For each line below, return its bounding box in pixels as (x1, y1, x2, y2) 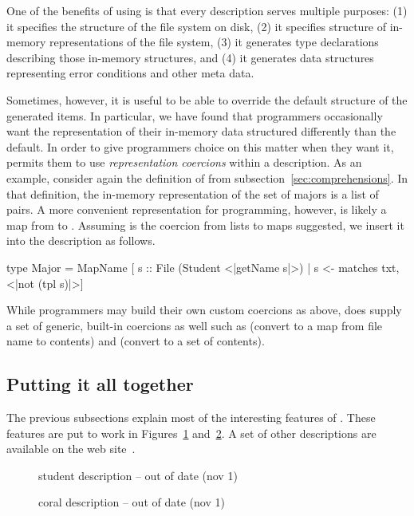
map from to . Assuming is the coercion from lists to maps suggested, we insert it (6, 216, 404, 233)
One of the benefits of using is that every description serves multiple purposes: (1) (6, 2, 408, 18)
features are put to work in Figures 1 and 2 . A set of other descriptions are (6, 424, 377, 441)
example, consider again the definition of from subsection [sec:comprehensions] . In (6, 169, 408, 186)
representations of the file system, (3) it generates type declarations (49, 33, 379, 50)
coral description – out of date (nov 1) (38, 494, 225, 510)
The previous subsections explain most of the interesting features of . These (6, 409, 376, 426)
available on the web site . (6, 440, 136, 457)
